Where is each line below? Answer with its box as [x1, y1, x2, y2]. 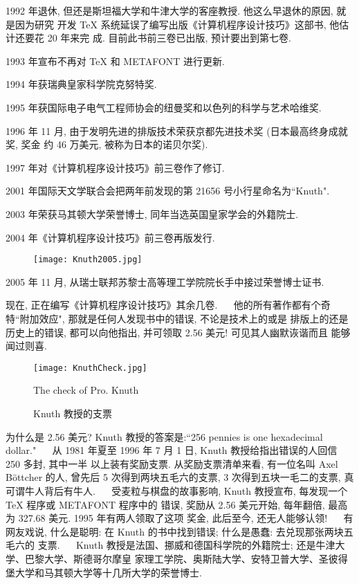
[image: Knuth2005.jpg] [33, 255, 142, 265]
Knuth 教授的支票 [33, 406, 112, 420]
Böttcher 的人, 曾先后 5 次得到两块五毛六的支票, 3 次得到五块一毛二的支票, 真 [6, 470, 354, 484]
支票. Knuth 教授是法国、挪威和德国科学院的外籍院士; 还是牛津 [37, 538, 335, 552]
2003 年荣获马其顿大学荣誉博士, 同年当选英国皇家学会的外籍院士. [6, 206, 299, 221]
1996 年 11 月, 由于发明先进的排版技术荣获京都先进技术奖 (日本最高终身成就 [6, 123, 348, 138]
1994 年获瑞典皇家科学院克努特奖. [6, 77, 157, 91]
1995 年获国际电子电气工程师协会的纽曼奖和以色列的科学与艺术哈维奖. [6, 100, 322, 114]
